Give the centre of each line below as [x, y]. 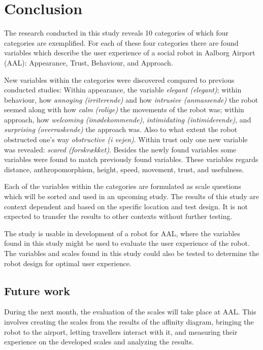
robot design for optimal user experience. [68, 263]
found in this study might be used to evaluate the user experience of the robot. [127, 243]
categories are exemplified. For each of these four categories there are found [121, 42]
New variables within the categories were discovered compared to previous [119, 79]
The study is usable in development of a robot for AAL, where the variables [122, 233]
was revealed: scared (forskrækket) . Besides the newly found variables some [120, 149]
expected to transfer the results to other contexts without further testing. [118, 216]
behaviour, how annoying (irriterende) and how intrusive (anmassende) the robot [131, 99]
